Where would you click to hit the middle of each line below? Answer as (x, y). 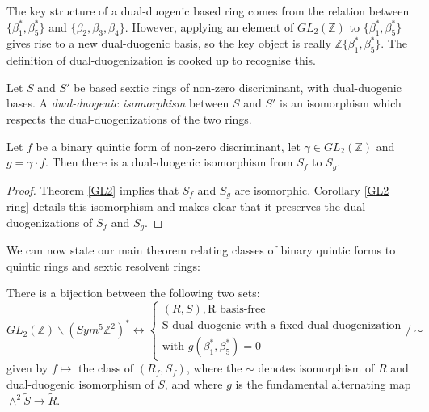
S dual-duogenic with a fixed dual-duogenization (282, 326)
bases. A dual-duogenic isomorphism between (118, 103)
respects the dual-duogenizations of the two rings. (129, 118)
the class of (106, 368)
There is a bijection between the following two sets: (133, 293)
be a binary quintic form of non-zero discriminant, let (168, 146)
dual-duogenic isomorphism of (80, 384)
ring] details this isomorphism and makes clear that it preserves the (173, 206)
